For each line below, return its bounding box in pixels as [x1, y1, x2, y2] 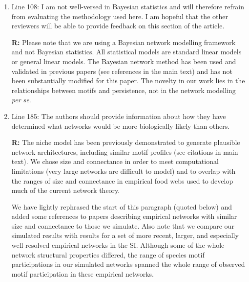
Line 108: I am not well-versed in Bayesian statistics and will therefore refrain [11, 1, 244, 11]
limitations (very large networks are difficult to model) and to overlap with [11, 165, 236, 176]
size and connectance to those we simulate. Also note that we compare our [11, 220, 234, 231]
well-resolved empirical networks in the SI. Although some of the [11, 240, 205, 250]
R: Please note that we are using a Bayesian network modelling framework [11, 37, 236, 47]
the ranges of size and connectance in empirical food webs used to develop [11, 175, 233, 186]
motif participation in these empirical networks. [11, 268, 154, 279]
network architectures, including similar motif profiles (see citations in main [11, 146, 238, 157]
